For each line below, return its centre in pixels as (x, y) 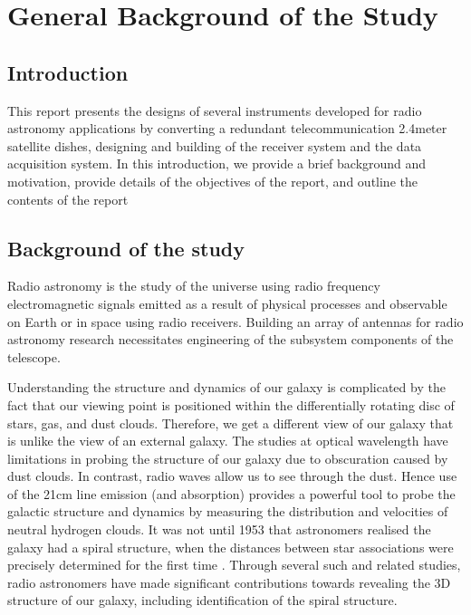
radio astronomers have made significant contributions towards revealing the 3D (229, 582)
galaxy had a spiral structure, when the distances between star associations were (231, 547)
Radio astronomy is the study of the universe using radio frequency (194, 286)
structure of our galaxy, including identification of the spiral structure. (202, 600)
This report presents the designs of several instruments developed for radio (215, 110)
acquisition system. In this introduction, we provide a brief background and (217, 163)
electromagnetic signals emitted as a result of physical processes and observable (227, 303)
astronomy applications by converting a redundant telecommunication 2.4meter (227, 128)
